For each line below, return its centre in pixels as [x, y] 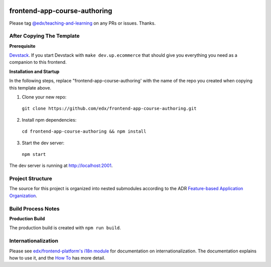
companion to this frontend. [38, 62]
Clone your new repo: [44, 97]
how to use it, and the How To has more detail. [57, 258]
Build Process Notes [34, 209]
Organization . [23, 196]
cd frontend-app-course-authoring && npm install [84, 131]
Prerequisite [22, 46]
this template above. [30, 87]
